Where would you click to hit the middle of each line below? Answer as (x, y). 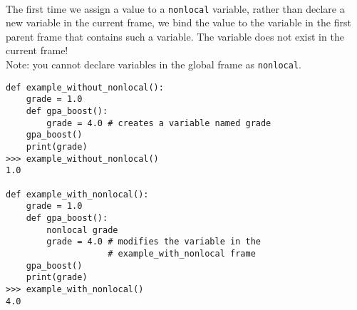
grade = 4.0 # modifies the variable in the (154, 242)
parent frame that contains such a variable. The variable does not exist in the (175, 36)
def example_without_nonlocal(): (85, 87)
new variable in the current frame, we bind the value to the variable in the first (178, 22)
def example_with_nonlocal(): (77, 194)
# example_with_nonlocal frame (182, 253)
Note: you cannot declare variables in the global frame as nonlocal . (154, 64)
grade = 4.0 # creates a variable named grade (159, 123)
